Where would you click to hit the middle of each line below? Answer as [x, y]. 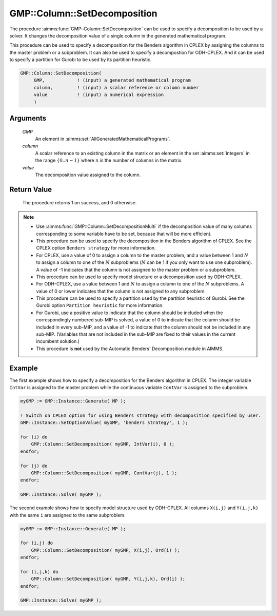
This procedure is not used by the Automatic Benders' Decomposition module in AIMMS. [130, 349]
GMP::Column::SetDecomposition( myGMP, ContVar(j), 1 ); [104, 473]
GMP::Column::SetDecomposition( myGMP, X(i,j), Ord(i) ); [105, 550]
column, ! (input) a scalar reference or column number [116, 88]
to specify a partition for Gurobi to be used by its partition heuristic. [81, 60]
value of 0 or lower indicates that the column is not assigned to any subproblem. [121, 291]
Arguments [28, 118]
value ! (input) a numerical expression [99, 95]
